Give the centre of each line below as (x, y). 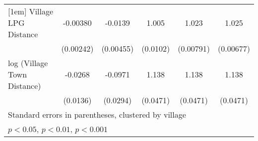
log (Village (28, 63)
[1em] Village (31, 11)
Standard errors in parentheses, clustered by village (97, 114)
